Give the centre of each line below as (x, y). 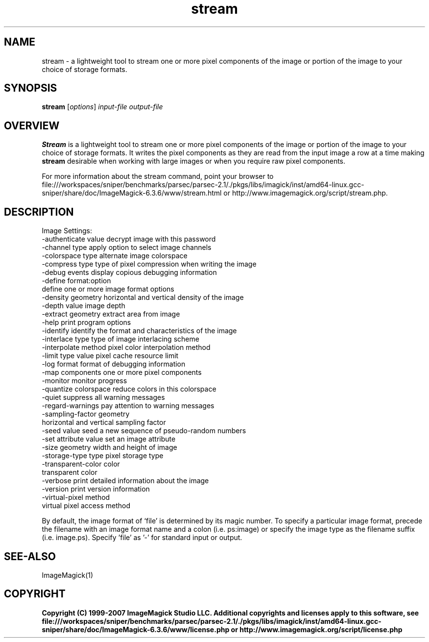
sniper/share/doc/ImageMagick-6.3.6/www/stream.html (132, 193)
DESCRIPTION (39, 212)
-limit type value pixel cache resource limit (110, 356)
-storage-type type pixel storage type (103, 456)
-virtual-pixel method (76, 497)
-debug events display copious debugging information (129, 272)
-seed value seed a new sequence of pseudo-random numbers (144, 431)
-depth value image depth (83, 306)
